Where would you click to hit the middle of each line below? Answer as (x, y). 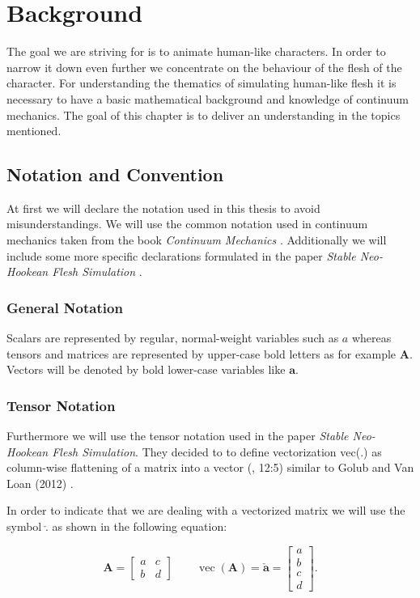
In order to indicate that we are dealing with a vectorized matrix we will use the (206, 510)
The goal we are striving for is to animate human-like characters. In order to (196, 51)
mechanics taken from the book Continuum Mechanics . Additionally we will (197, 240)
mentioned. (34, 131)
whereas (371, 338)
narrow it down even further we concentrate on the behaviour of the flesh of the (204, 67)
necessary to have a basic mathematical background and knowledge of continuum (208, 98)
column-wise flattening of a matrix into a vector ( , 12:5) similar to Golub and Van (210, 467)
